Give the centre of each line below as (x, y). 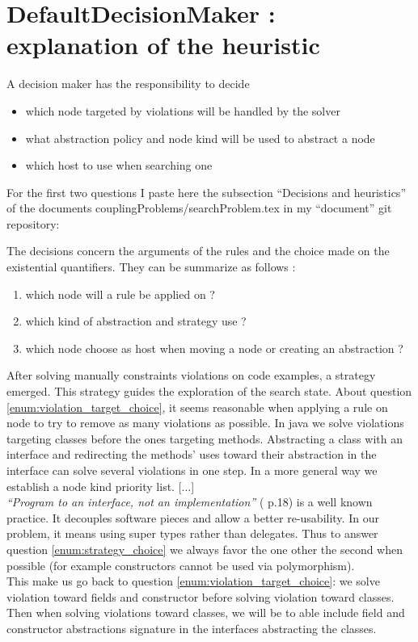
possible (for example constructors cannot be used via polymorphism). (181, 565)
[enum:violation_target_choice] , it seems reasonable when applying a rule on (197, 407)
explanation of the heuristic (163, 45)
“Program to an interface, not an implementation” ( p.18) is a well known (190, 502)
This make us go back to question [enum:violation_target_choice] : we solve (193, 581)
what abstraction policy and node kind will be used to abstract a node (200, 138)
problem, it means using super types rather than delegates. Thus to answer (192, 533)
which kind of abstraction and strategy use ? (136, 321)
